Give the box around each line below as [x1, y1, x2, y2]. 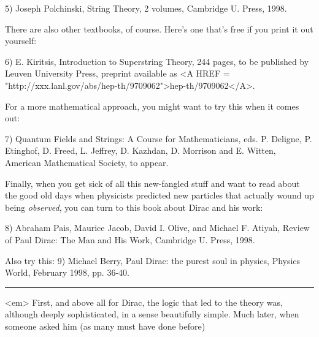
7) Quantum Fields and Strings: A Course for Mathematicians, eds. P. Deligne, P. [5, 132, 312, 145]
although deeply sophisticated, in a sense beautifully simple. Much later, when [5, 308, 299, 320]
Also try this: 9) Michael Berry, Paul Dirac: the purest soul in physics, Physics [5, 254, 301, 267]
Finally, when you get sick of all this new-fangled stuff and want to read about [5, 176, 300, 189]
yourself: [5, 34, 37, 47]
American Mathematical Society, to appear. [5, 156, 169, 168]
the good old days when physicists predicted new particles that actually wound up [5, 189, 314, 202]
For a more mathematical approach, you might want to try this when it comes [5, 99, 299, 112]
